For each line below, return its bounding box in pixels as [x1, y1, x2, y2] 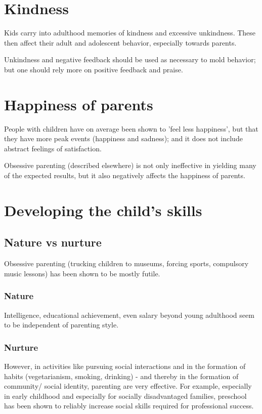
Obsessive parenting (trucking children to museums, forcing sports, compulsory [4, 258, 249, 269]
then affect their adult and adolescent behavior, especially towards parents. [4, 37, 237, 48]
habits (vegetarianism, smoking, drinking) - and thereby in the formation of [4, 370, 239, 381]
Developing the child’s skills [4, 199, 202, 220]
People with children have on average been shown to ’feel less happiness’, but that [4, 123, 258, 134]
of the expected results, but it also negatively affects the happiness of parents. [4, 170, 245, 180]
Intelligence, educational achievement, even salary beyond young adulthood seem [4, 309, 254, 320]
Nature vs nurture [4, 234, 102, 250]
